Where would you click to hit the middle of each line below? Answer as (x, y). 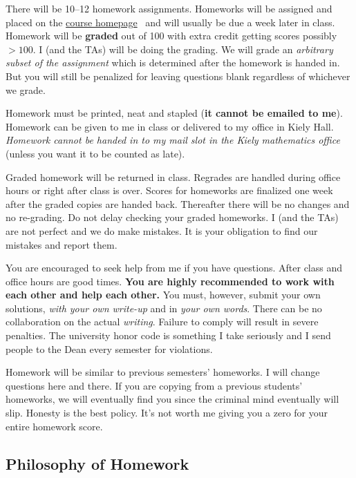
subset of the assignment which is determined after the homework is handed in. (173, 63)
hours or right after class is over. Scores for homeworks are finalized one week (169, 190)
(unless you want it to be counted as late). (95, 153)
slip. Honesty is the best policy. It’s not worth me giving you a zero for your (167, 413)
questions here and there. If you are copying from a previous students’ (154, 385)
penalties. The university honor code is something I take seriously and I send (168, 335)
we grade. (26, 89)
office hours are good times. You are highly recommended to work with (170, 281)
